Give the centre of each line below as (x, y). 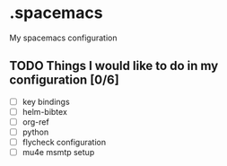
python (35, 132)
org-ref (35, 122)
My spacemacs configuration (63, 38)
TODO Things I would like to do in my (114, 66)
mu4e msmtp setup (58, 153)
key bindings (46, 101)
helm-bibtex (44, 111)
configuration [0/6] (64, 80)
